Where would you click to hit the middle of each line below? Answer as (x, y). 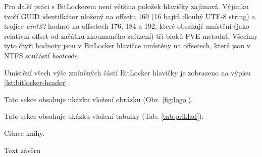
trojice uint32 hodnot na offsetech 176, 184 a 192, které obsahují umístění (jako (127, 26)
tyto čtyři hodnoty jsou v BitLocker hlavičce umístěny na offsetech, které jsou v (127, 46)
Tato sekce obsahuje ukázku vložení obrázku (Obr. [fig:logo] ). (98, 99)
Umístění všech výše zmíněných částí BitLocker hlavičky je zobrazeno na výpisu (127, 72)
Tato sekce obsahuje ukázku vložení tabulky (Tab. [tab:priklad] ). (104, 116)
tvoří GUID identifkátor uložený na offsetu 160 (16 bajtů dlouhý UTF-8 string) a (130, 16)
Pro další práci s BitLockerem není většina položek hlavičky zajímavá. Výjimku (126, 6)
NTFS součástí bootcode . (42, 55)
